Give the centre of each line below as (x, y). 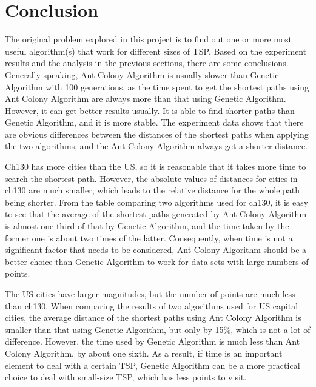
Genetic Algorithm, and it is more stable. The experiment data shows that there (154, 122)
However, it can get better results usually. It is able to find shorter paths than (150, 110)
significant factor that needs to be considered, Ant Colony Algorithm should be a (156, 250)
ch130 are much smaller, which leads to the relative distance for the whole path (153, 190)
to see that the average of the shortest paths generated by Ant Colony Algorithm (156, 214)
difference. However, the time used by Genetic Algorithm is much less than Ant (153, 341)
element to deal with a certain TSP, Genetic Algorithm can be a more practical (153, 365)
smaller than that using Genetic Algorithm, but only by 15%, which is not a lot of (158, 329)
